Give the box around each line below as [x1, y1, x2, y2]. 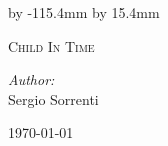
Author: [8, 69, 55, 90]
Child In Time [8, 35, 95, 56]
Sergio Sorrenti [8, 88, 99, 109]
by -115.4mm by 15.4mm [8, 2, 160, 22]
